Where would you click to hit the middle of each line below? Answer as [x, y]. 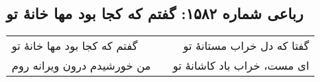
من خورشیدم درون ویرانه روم [81, 66]
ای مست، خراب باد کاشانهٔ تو [241, 66]
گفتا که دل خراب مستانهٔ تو [246, 46]
